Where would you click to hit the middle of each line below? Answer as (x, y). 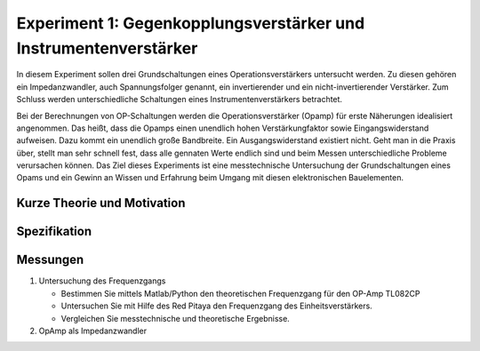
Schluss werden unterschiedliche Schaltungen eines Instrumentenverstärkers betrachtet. (179, 100)
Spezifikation (54, 231)
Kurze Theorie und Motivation (101, 203)
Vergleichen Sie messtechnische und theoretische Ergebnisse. (176, 318)
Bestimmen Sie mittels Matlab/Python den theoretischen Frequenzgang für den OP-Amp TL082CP (240, 293)
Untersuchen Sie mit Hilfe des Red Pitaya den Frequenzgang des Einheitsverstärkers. (216, 306)
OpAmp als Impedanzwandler (92, 331)
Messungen (50, 260)
